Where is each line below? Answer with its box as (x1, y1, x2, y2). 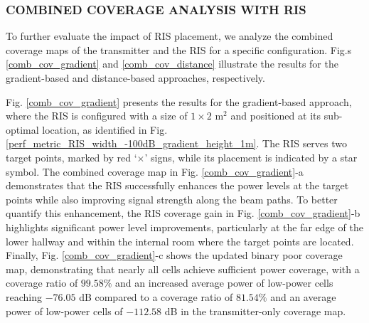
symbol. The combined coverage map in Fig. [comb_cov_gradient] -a (6, 164, 304, 179)
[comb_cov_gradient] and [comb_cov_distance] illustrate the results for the (6, 56, 338, 71)
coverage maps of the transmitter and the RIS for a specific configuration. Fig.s (6, 42, 352, 57)
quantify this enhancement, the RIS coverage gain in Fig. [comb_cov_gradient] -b (6, 206, 360, 221)
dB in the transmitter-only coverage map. (164, 303, 346, 318)
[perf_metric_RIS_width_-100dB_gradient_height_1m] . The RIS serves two (6, 136, 348, 151)
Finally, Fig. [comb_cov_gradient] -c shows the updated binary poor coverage (6, 248, 343, 263)
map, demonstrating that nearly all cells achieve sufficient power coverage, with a (6, 261, 360, 276)
